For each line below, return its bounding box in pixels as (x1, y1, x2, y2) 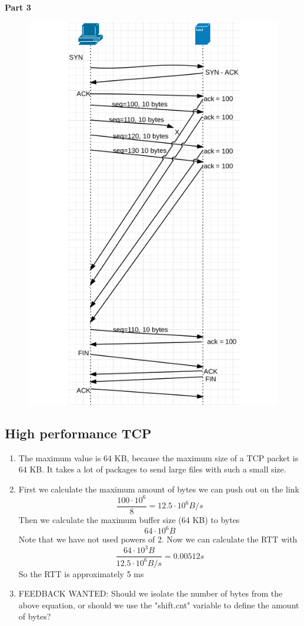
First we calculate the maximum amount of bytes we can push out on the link (18, 482, 299, 495)
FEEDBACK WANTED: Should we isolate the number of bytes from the (18, 587, 283, 600)
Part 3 (5, 1, 31, 13)
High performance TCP (5, 424, 152, 442)
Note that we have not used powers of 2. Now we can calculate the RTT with (18, 533, 298, 545)
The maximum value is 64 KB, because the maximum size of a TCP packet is (18, 451, 299, 464)
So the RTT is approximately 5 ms (18, 567, 144, 580)
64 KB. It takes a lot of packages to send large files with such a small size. (18, 463, 286, 475)
